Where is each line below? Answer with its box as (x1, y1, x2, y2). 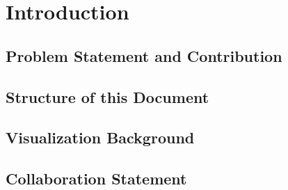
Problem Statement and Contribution (6, 45, 282, 66)
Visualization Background (6, 127, 195, 148)
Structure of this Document (6, 86, 209, 107)
